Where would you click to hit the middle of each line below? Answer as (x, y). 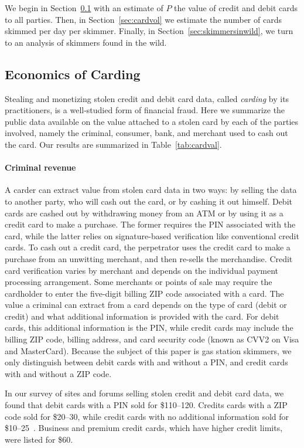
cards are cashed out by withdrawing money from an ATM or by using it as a (144, 213)
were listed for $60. (39, 439)
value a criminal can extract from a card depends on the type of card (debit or (146, 305)
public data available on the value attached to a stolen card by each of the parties (152, 121)
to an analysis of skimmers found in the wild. (86, 42)
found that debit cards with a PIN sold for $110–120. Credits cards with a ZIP (146, 405)
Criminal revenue (40, 167)
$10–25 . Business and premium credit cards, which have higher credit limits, (144, 428)
